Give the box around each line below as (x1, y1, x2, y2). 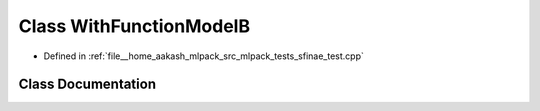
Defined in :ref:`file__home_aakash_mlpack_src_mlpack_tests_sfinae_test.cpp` (43, 50, 364, 62)
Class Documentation (18, 76, 157, 93)
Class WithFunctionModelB (18, 15, 250, 37)
